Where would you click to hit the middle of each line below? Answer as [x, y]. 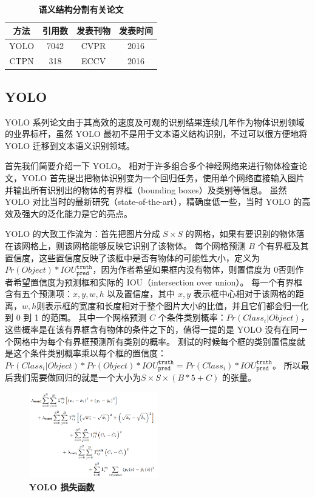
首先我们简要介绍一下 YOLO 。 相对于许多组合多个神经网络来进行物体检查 [152, 166]
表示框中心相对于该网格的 [244, 294]
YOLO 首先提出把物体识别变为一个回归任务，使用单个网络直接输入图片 [163, 177]
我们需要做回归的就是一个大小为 [77, 377]
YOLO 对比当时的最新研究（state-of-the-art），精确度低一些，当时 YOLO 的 [154, 202]
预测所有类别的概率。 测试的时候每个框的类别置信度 [193, 341]
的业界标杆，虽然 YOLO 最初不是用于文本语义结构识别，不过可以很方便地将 [156, 134]
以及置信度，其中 [141, 294]
